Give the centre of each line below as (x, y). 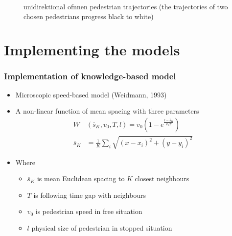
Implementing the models (92, 50)
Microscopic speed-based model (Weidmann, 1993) (91, 94)
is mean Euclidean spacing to (81, 178)
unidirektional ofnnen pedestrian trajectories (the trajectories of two (126, 6)
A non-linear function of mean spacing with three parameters (107, 111)
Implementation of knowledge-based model (90, 76)
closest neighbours (162, 178)
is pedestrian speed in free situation (89, 211)
